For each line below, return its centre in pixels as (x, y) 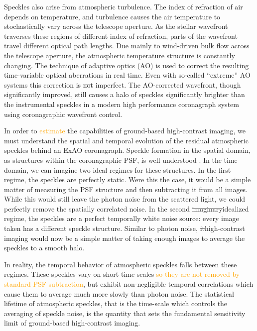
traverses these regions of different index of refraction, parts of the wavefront (121, 36)
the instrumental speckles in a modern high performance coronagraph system (122, 104)
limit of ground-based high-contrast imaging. (72, 323)
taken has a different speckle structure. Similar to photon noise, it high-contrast (125, 228)
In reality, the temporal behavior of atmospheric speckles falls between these (121, 264)
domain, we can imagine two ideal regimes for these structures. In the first (118, 169)
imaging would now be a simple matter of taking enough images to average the (125, 238)
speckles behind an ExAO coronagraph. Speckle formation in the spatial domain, (127, 150)
